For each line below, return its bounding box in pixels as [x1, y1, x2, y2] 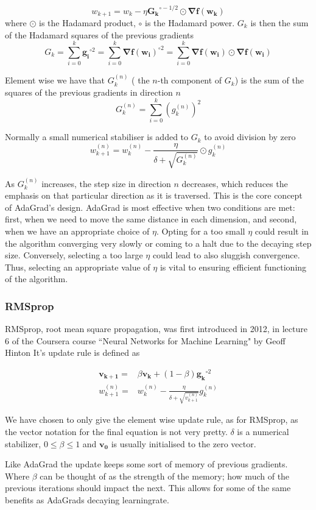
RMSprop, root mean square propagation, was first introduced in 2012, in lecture [5, 322, 307, 335]
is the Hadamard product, [39, 16, 136, 29]
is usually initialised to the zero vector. [111, 437, 256, 450]
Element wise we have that [5, 74, 105, 87]
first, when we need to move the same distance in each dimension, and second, [5, 213, 297, 225]
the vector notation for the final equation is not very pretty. [5, 425, 228, 437]
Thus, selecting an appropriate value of [5, 260, 150, 273]
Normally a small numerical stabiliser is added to [5, 130, 189, 143]
